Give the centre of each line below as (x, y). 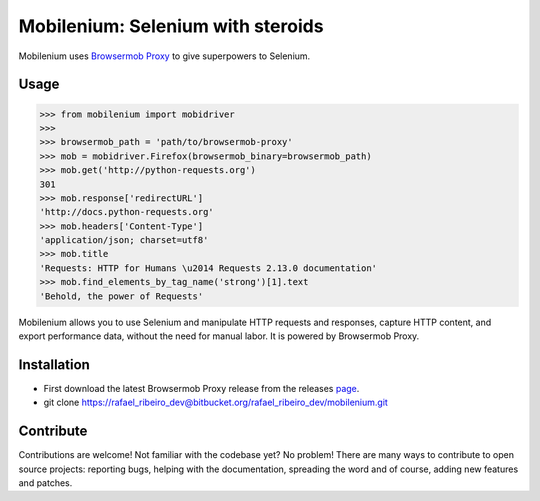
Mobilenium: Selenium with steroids (171, 26)
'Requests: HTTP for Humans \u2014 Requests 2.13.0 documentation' (208, 268)
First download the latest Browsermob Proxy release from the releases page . (201, 388)
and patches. (45, 482)
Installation (54, 364)
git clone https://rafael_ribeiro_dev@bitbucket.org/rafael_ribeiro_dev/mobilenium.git (216, 402)
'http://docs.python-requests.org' (126, 212)
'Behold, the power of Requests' (121, 296)
